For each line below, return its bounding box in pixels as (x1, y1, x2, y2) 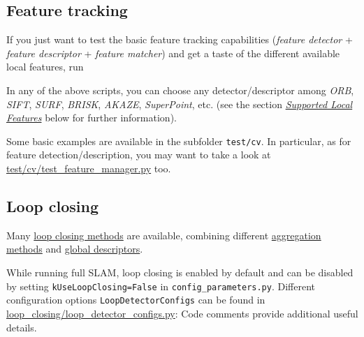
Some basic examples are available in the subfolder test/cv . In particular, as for (6, 133, 351, 148)
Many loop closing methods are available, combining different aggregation (6, 227, 321, 242)
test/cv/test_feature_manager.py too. (6, 161, 171, 176)
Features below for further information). (6, 110, 177, 125)
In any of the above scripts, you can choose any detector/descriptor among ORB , (6, 82, 354, 97)
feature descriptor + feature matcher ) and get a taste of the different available (6, 45, 340, 60)
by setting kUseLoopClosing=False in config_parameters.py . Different (6, 278, 316, 293)
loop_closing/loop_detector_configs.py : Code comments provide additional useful (6, 306, 358, 320)
